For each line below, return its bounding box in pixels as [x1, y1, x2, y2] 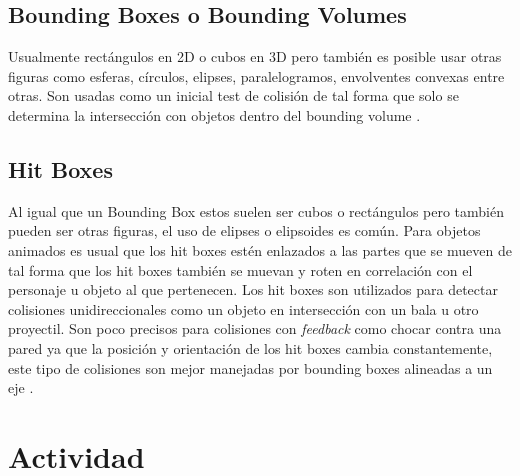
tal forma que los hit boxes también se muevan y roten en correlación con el [8, 259, 473, 280]
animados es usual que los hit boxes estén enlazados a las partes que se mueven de [8, 239, 512, 260]
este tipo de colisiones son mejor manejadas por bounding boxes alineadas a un [8, 357, 493, 378]
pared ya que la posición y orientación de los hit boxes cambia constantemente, [8, 337, 493, 358]
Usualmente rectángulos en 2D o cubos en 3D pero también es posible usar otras [8, 46, 502, 67]
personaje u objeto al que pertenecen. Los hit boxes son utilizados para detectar [8, 279, 498, 300]
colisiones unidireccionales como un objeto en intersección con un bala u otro [8, 298, 479, 319]
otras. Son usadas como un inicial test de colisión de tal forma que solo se [8, 85, 459, 106]
